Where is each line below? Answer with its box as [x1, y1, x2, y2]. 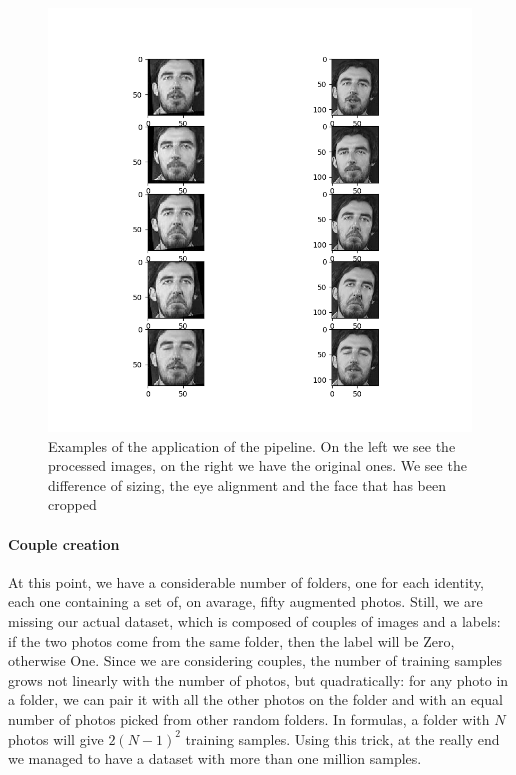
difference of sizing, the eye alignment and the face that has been [48, 474, 446, 495]
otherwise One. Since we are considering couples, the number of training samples [8, 650, 503, 671]
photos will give [8, 728, 104, 749]
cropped [48, 494, 97, 515]
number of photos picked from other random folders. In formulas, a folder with [8, 708, 490, 729]
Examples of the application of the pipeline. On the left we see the [48, 435, 456, 456]
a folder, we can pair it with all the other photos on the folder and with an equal [8, 689, 503, 710]
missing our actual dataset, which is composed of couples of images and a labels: [8, 610, 501, 631]
